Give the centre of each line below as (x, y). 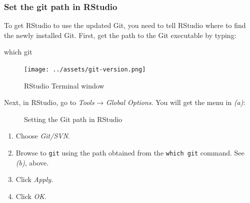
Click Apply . (34, 179)
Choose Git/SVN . (43, 136)
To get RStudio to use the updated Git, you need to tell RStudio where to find (125, 25)
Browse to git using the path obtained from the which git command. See (130, 153)
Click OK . (31, 196)
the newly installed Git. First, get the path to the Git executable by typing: (120, 35)
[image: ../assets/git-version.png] (85, 69)
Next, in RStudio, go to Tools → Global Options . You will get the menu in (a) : (125, 102)
